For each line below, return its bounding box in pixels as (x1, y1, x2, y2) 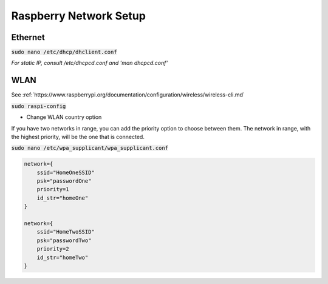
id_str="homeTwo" (36, 254, 89, 261)
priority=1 (36, 186, 69, 193)
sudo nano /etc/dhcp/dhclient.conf (11, 49, 118, 56)
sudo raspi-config (11, 103, 66, 109)
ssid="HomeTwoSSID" (36, 228, 95, 235)
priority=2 (36, 246, 69, 252)
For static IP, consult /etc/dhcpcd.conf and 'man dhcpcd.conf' (11, 59, 168, 67)
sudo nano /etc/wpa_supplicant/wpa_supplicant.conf (11, 144, 169, 152)
